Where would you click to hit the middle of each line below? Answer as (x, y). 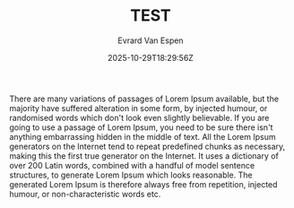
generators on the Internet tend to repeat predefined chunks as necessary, (147, 146)
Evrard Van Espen (151, 40)
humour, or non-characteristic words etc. (85, 194)
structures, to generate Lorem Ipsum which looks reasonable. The (131, 175)
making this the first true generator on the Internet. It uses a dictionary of (144, 156)
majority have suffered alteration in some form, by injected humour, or (138, 108)
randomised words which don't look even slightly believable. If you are (139, 117)
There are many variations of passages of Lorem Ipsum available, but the (144, 99)
